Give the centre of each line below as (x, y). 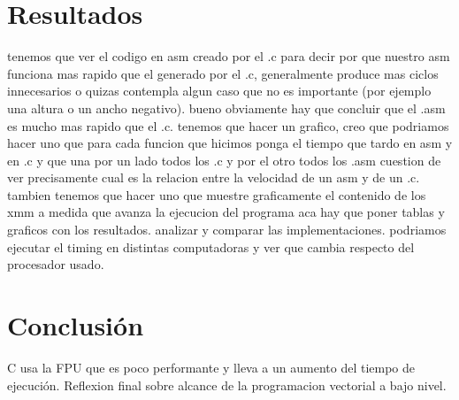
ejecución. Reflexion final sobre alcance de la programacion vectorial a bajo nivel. (227, 385)
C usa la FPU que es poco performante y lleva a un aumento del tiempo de (211, 367)
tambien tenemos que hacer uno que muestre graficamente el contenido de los (217, 194)
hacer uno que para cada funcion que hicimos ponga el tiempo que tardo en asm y (230, 143)
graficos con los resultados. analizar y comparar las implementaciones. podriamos (227, 230)
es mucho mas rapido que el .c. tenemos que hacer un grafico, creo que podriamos (228, 125)
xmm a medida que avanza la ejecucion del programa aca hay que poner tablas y (226, 212)
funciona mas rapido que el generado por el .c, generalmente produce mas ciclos (223, 73)
